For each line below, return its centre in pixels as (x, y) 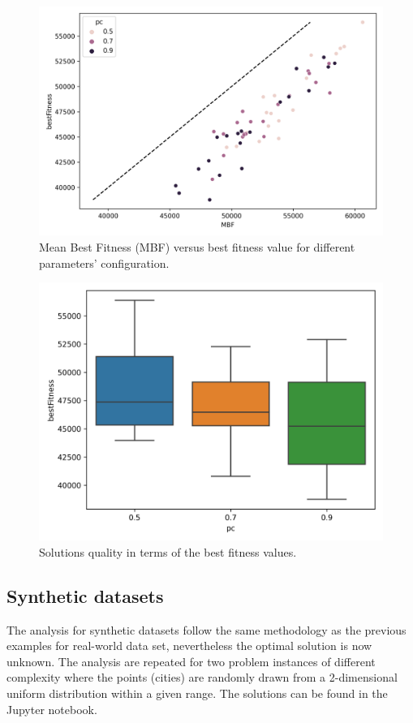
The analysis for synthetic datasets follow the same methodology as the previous (206, 629)
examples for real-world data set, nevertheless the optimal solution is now (189, 646)
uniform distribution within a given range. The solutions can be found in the (197, 693)
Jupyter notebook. (52, 709)
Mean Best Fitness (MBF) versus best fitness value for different (197, 246)
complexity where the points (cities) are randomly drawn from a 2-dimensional (202, 677)
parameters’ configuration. (104, 263)
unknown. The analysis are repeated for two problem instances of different (191, 661)
